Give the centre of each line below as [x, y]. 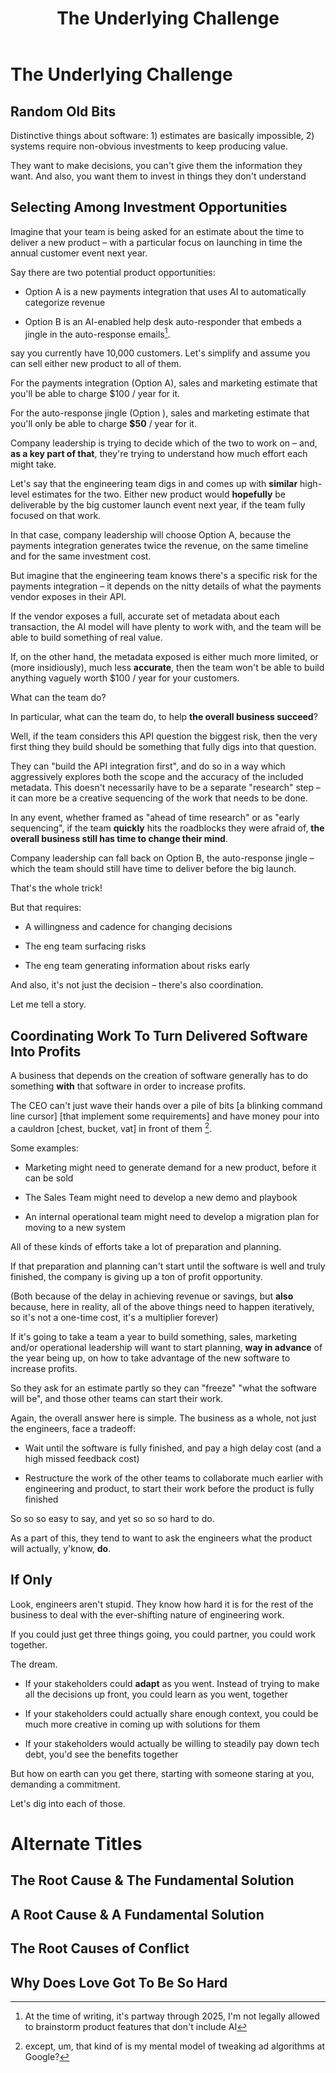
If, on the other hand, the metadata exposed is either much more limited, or [164, 657]
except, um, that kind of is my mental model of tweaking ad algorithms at [175, 2046]
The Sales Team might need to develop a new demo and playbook [161, 1197]
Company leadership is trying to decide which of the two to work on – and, [164, 443]
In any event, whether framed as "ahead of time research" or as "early [155, 818]
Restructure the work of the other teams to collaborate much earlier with [173, 1478]
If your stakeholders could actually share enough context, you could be [171, 1713]
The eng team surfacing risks [85, 946]
